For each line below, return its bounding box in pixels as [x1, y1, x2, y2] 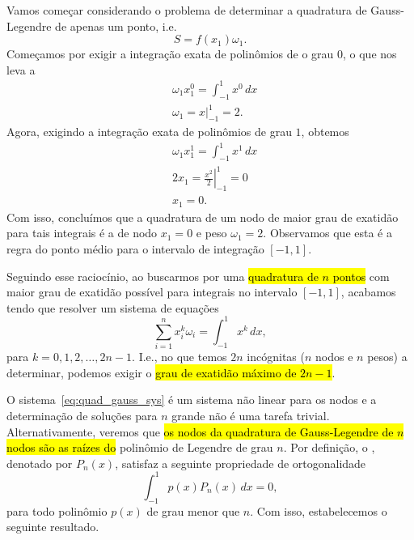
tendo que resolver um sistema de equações [6, 299, 219, 316]
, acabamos [340, 283, 396, 300]
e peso [196, 224, 227, 241]
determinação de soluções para [6, 406, 158, 423]
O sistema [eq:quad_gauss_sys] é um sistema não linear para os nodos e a [6, 391, 377, 408]
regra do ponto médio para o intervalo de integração [6, 240, 264, 257]
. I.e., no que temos [132, 348, 227, 365]
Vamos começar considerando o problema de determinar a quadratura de [6, 2, 367, 18]
